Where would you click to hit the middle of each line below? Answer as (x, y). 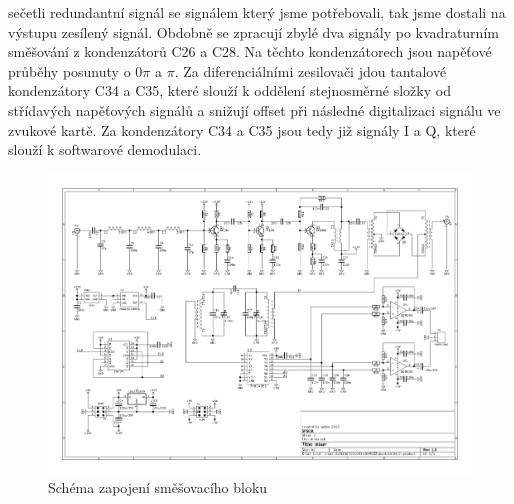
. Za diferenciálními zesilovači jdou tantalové (310, 70)
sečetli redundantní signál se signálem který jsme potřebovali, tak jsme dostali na (257, 12)
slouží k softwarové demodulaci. (105, 149)
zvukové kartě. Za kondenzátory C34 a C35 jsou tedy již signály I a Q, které (242, 129)
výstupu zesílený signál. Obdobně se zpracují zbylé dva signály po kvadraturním (253, 31)
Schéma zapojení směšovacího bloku (158, 487)
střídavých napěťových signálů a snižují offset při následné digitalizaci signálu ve (254, 109)
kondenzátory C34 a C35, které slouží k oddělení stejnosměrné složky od (229, 90)
